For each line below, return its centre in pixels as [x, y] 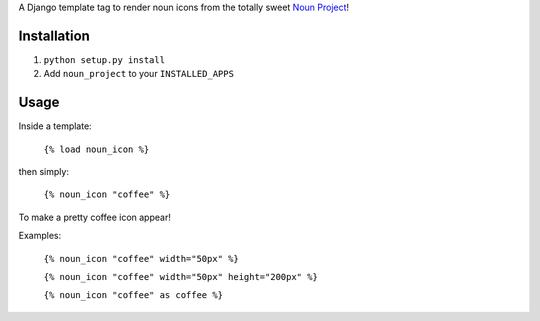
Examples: [40, 236]
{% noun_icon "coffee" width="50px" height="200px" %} [181, 276]
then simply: [44, 171]
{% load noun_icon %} [96, 149]
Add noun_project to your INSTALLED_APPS [139, 74]
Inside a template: [55, 126]
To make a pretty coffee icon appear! [95, 217]
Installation [54, 35]
